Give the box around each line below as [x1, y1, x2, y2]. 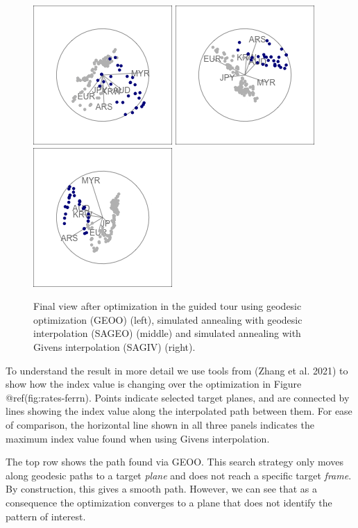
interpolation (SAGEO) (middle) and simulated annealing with [33, 326, 301, 340]
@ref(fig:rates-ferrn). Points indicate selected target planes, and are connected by [6, 390, 350, 404]
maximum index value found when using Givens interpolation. [6, 431, 270, 445]
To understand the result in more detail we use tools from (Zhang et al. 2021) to [6, 363, 348, 377]
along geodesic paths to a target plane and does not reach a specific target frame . [6, 468, 352, 482]
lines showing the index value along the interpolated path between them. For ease [6, 404, 352, 418]
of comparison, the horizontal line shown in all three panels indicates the [6, 417, 314, 431]
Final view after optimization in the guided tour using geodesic [33, 299, 302, 313]
